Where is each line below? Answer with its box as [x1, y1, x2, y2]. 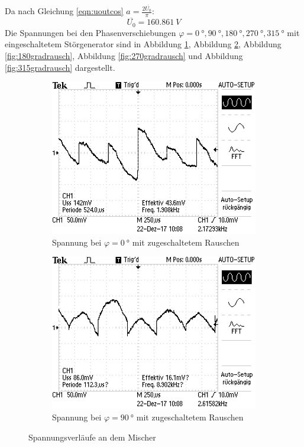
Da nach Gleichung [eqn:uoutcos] [5, 5, 124, 17]
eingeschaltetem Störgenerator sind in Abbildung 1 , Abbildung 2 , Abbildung [5, 38, 282, 50]
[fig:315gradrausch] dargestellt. [5, 61, 115, 73]
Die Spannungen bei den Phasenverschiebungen [5, 26, 176, 38]
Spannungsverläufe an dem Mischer [28, 430, 156, 443]
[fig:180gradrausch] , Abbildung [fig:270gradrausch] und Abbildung [5, 49, 243, 61]
